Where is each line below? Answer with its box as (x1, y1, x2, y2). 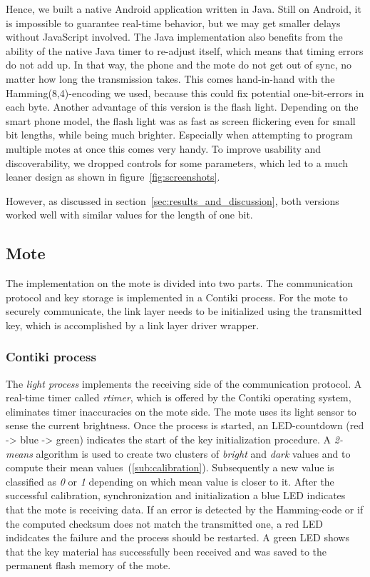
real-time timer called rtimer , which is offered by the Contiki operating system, (6, 390, 351, 405)
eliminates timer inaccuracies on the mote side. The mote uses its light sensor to (6, 403, 356, 418)
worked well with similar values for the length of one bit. (6, 207, 253, 222)
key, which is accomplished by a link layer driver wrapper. (6, 317, 259, 332)
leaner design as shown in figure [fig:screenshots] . (6, 169, 220, 184)
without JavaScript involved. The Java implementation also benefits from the (6, 29, 343, 44)
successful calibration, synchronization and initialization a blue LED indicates (6, 488, 346, 503)
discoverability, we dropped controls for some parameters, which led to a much (6, 155, 349, 170)
